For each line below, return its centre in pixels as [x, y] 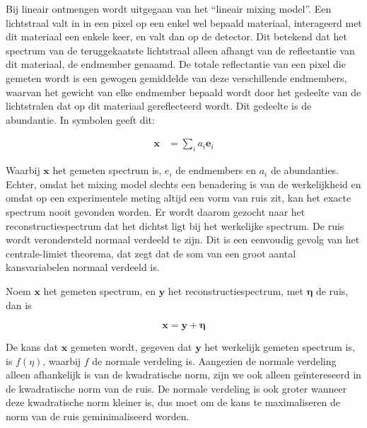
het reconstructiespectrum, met [235, 290]
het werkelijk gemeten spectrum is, [280, 347]
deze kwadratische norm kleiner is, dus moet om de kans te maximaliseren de [173, 402]
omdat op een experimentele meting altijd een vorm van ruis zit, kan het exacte [179, 198]
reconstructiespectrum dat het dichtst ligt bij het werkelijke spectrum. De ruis [175, 225]
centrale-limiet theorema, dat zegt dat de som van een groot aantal [151, 253]
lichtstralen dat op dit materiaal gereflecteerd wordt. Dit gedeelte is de [159, 106]
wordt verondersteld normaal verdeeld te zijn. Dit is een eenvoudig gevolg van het [183, 239]
